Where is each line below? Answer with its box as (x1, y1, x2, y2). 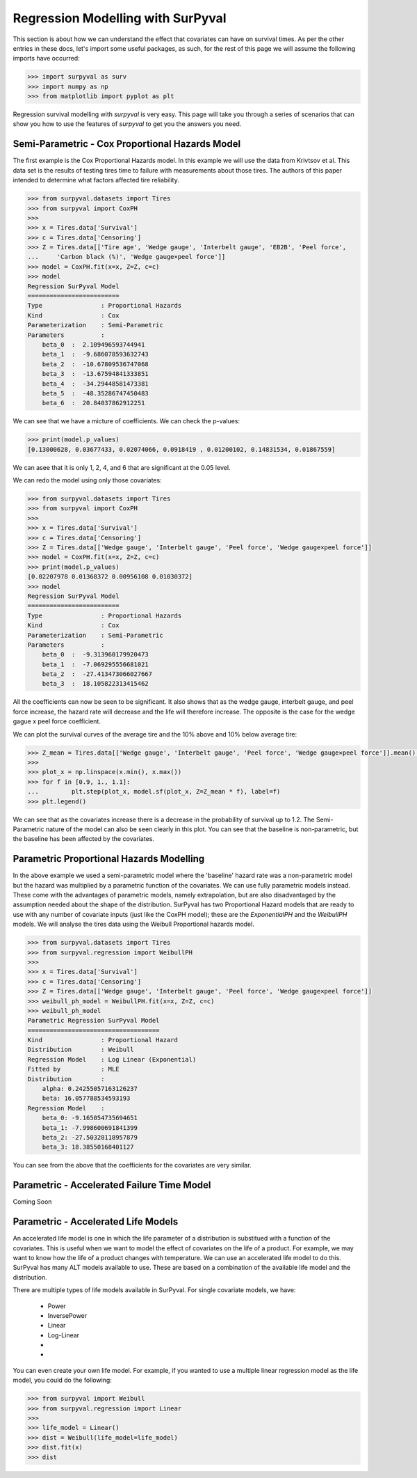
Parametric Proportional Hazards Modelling (13, 853, 205, 865)
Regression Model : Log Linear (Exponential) (27, 1055, 197, 1063)
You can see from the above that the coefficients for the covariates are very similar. (13, 1161, 252, 1170)
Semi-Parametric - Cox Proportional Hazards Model (13, 138, 241, 150)
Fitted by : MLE (27, 1065, 120, 1074)
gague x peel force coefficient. (13, 717, 101, 725)
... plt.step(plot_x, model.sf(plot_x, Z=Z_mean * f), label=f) (27, 787, 281, 796)
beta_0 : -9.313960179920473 (42, 651, 149, 659)
